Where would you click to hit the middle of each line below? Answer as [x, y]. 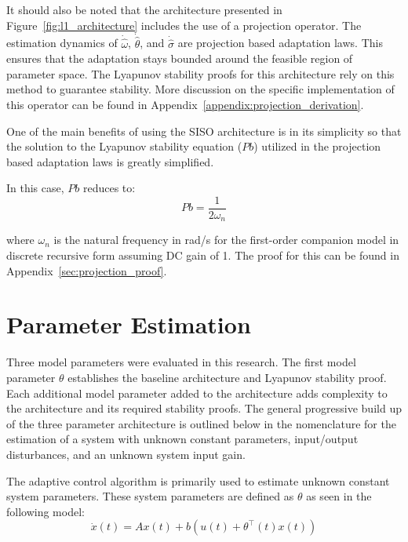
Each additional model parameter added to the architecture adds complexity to [197, 393]
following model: [46, 511]
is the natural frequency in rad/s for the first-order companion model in [226, 240]
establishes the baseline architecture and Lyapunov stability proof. [227, 377]
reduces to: [109, 188]
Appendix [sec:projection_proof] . [87, 270]
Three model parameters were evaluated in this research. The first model [181, 362]
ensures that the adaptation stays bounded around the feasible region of [180, 58]
